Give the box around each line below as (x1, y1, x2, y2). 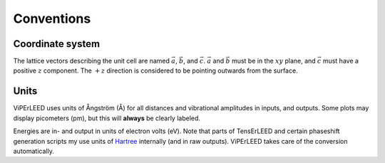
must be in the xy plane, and (232, 57, 317, 65)
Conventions (13, 11, 91, 26)
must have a (322, 57, 359, 65)
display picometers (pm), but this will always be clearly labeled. (13, 114, 201, 122)
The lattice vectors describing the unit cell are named (13, 57, 170, 65)
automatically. (13, 147, 55, 155)
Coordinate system (13, 38, 100, 50)
